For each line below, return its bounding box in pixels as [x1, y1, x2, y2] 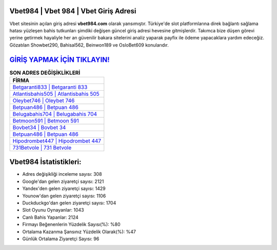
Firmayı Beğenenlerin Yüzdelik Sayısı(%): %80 [22, 221, 121, 227]
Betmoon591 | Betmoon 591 [12, 117, 79, 124]
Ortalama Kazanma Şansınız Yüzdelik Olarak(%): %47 [22, 228, 136, 235]
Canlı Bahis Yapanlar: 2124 [22, 214, 79, 220]
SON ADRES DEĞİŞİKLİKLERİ [9, 69, 81, 76]
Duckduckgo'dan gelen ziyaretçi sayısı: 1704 [22, 200, 116, 206]
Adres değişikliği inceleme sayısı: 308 [22, 171, 102, 177]
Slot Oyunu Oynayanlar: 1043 [22, 207, 84, 213]
